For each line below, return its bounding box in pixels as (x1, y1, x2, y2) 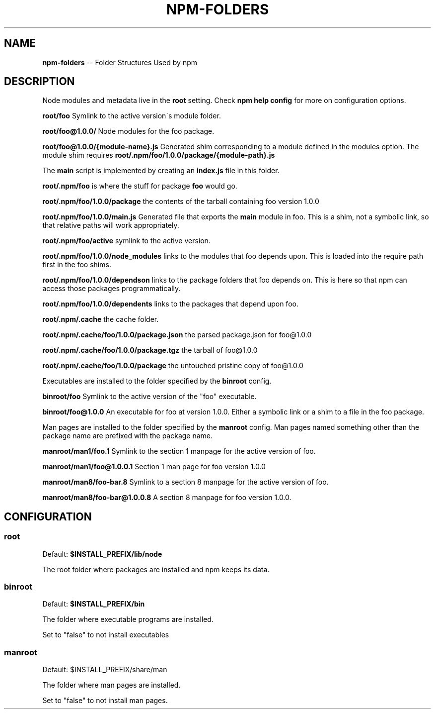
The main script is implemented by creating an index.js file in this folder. (42, 166, 280, 175)
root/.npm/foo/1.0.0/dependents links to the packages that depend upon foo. (42, 300, 298, 308)
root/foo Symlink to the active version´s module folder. (42, 111, 221, 120)
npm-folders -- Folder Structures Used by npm (42, 58, 198, 67)
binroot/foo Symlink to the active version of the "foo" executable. (42, 392, 257, 401)
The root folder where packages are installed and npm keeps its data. (42, 565, 270, 574)
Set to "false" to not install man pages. (42, 696, 168, 705)
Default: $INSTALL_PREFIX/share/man (42, 665, 167, 674)
